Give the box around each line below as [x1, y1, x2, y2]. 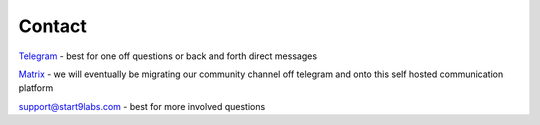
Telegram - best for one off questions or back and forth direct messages [18, 50, 318, 62]
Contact [18, 15, 87, 37]
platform [18, 82, 54, 94]
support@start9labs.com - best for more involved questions [18, 100, 266, 112]
